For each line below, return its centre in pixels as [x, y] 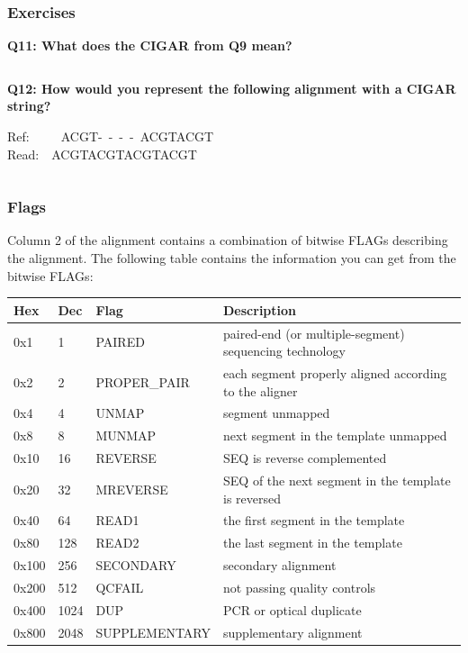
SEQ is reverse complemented [305, 458]
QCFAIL [120, 587]
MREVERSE [132, 489]
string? [29, 106]
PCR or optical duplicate [292, 609]
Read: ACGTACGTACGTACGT [102, 154]
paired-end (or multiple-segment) [314, 333]
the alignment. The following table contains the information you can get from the [232, 258]
